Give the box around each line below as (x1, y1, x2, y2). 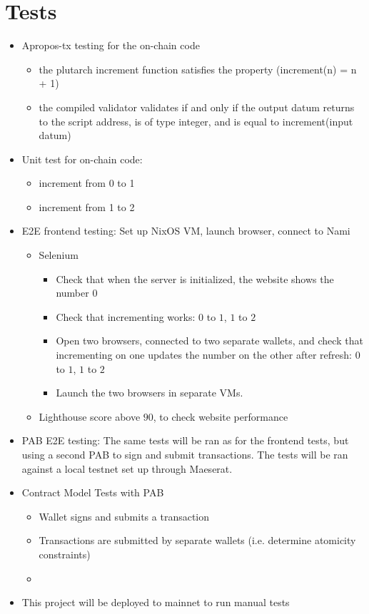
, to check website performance (153, 409, 288, 424)
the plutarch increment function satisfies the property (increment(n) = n (39, 61, 357, 76)
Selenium (39, 247, 79, 262)
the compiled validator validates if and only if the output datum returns (39, 99, 355, 114)
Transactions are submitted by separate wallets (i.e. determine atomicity (39, 533, 356, 548)
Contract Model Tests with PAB (21, 485, 164, 500)
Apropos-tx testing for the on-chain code (21, 38, 200, 53)
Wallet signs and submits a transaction (39, 508, 210, 523)
